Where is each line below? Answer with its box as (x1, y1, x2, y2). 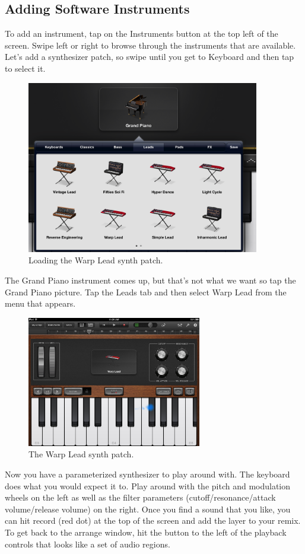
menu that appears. (5, 297, 76, 310)
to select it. (5, 62, 46, 74)
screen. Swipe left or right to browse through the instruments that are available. (5, 39, 296, 51)
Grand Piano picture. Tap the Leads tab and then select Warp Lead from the (5, 285, 287, 298)
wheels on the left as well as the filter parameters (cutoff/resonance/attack (5, 491, 276, 504)
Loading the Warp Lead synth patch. (28, 254, 163, 266)
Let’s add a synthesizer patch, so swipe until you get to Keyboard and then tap (5, 50, 294, 63)
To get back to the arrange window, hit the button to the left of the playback (5, 526, 287, 538)
